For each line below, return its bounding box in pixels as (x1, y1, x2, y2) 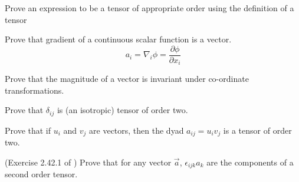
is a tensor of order (223, 124, 292, 136)
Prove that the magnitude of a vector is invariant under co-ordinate (5, 72, 249, 85)
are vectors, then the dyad (89, 124, 184, 136)
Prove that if (5, 124, 51, 136)
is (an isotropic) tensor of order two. (57, 104, 188, 116)
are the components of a (206, 155, 294, 168)
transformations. (5, 84, 64, 96)
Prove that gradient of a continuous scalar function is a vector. (5, 33, 232, 45)
